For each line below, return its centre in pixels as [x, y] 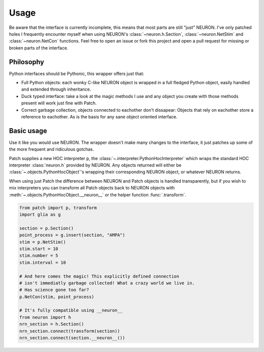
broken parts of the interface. [39, 48]
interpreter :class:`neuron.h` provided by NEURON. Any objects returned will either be [95, 165]
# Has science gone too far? [54, 290]
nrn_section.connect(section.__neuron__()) [72, 338]
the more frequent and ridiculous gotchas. [51, 149]
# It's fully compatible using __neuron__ [71, 310]
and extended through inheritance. [56, 89]
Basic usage [28, 130]
